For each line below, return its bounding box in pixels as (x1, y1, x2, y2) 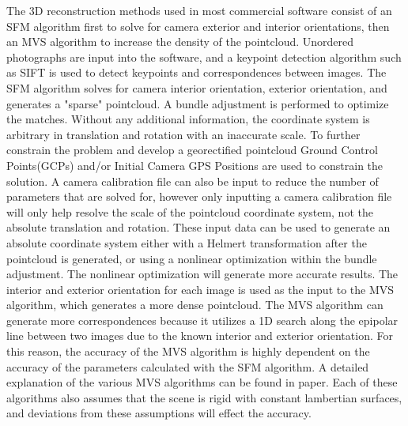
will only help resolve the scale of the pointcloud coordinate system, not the (6, 203, 373, 220)
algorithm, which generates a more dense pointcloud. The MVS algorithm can (6, 296, 383, 313)
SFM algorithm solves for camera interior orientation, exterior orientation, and (6, 79, 387, 96)
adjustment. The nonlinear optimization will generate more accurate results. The (6, 266, 399, 282)
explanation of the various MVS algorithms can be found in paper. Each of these (6, 374, 398, 390)
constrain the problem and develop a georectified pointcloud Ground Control (6, 141, 378, 158)
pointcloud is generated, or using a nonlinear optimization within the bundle (6, 250, 377, 266)
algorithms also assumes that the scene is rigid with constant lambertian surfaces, (6, 389, 402, 405)
